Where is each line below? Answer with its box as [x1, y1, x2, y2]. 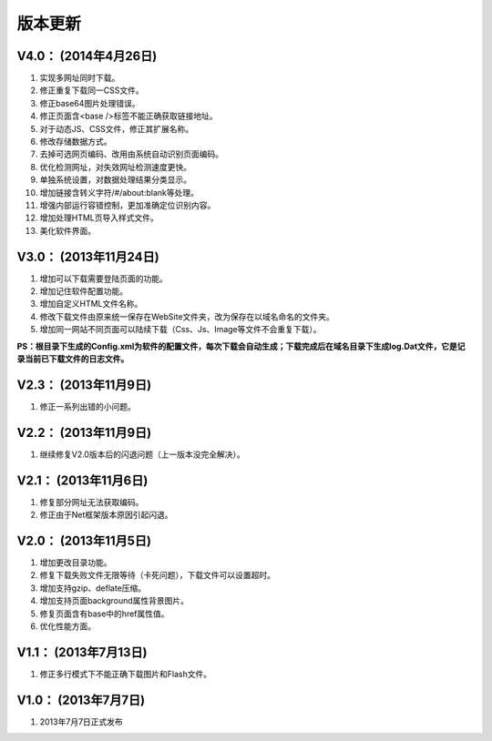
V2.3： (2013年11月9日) [16, 377, 152, 392]
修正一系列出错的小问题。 [39, 401, 136, 411]
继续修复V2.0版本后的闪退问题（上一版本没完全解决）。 [39, 449, 245, 460]
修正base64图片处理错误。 [39, 97, 140, 108]
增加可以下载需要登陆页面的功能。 [39, 273, 168, 284]
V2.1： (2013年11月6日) [16, 472, 149, 488]
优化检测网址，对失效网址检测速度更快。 [39, 161, 191, 172]
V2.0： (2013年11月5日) [16, 533, 152, 548]
